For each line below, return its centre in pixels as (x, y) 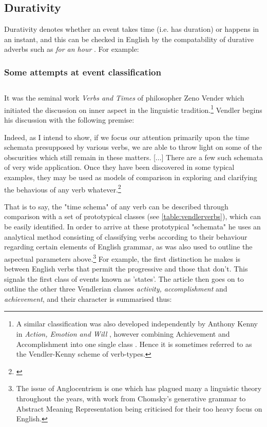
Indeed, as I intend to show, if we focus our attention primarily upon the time (127, 137)
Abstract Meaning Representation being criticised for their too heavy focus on (139, 408)
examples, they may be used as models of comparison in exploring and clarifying (131, 177)
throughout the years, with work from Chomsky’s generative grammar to (131, 399)
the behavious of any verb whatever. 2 (63, 188)
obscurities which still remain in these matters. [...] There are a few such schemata (133, 157)
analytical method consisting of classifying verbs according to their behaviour (126, 236)
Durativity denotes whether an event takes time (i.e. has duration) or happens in (132, 29)
